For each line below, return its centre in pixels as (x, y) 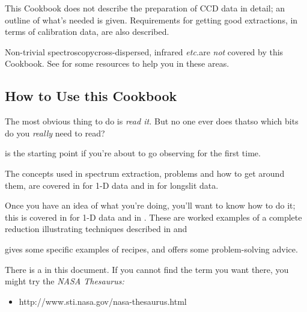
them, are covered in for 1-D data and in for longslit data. (112, 185)
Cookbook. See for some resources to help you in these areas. (117, 63)
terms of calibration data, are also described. (87, 32)
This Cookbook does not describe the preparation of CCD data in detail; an (145, 8)
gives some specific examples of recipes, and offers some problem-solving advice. (151, 249)
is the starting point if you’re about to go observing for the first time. (133, 153)
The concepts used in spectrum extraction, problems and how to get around (145, 173)
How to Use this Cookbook (91, 96)
